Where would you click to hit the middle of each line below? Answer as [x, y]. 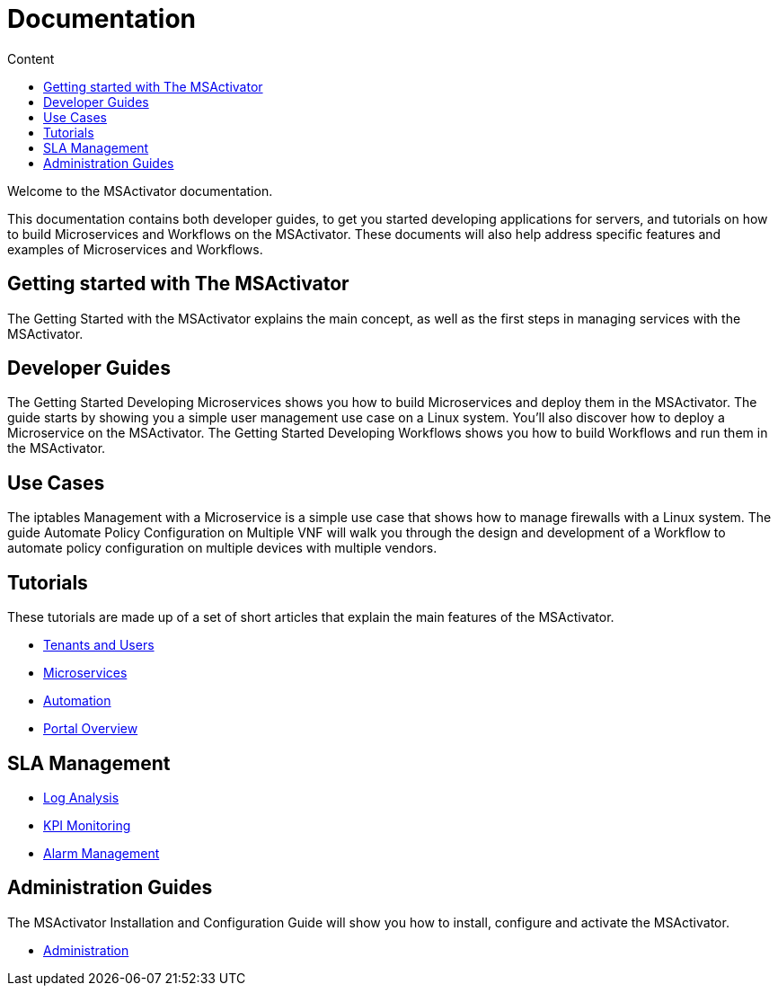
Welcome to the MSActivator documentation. [140, 191]
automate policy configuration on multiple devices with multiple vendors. [222, 548]
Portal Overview [91, 729]
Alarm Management [102, 853]
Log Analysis [81, 797]
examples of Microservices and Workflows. [135, 249]
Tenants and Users [99, 645]
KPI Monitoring [87, 825]
